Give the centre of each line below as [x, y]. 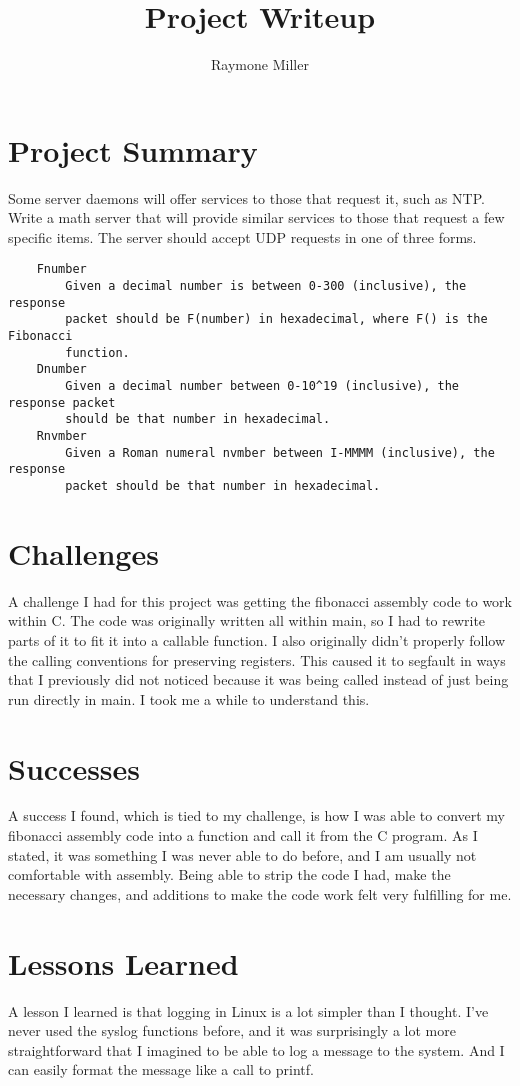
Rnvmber [61, 436]
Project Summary [133, 149]
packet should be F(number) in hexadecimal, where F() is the [276, 319]
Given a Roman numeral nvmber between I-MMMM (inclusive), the [280, 452]
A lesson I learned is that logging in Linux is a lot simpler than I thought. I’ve [248, 1010]
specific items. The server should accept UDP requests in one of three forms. [242, 236]
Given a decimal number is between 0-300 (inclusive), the [266, 286]
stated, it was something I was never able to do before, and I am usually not [242, 854]
